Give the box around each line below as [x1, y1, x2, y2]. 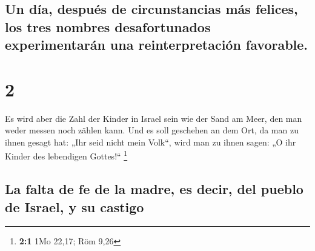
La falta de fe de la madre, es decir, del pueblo [5, 179, 303, 198]
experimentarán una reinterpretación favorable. [5, 35, 308, 54]
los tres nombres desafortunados [5, 17, 211, 36]
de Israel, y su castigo [5, 197, 144, 216]
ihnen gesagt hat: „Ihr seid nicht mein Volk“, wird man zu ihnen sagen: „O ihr [5, 135, 296, 148]
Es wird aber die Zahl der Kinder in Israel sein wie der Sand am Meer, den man [5, 112, 302, 124]
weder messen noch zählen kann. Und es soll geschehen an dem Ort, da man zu [5, 124, 299, 136]
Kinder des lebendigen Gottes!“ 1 [5, 148, 128, 162]
